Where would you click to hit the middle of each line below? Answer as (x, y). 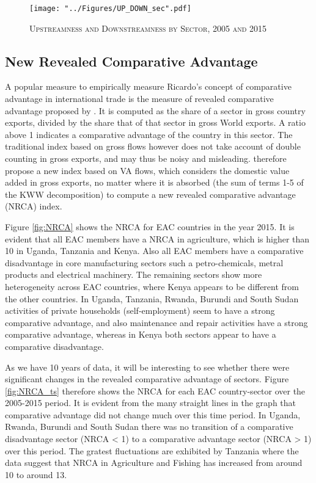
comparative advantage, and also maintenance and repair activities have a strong (156, 322)
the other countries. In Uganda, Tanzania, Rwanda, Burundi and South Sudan (152, 298)
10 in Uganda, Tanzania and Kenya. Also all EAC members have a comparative (154, 251)
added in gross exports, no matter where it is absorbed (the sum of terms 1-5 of (154, 182)
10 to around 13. (36, 474)
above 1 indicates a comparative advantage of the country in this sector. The (149, 134)
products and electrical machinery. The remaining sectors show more (134, 274)
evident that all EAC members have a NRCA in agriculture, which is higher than (157, 238)
